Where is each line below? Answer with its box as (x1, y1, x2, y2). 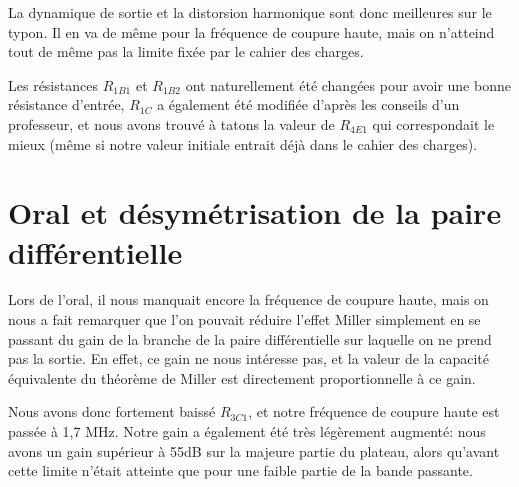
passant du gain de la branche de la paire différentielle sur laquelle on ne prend (8, 328, 492, 349)
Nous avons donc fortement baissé (8, 401, 216, 422)
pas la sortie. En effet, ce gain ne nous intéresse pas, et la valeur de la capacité (8, 348, 489, 369)
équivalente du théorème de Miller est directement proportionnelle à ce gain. (8, 367, 476, 388)
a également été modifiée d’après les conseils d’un (157, 94, 460, 115)
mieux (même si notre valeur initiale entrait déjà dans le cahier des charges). (8, 133, 478, 154)
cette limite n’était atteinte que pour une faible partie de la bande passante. (8, 460, 473, 481)
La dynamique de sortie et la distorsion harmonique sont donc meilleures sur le (8, 2, 492, 22)
